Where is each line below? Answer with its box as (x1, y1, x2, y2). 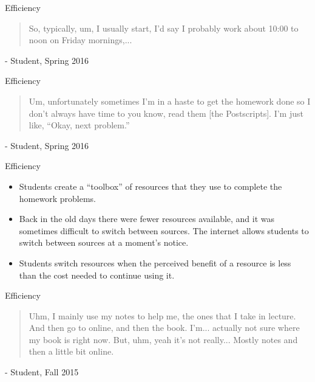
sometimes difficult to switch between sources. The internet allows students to (19, 224, 309, 237)
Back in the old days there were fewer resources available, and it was (19, 212, 275, 225)
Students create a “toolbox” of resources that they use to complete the (19, 179, 282, 192)
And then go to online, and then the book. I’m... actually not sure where (29, 321, 300, 334)
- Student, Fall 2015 (5, 366, 79, 378)
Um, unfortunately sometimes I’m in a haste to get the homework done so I (29, 94, 311, 107)
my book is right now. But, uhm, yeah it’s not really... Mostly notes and (29, 333, 298, 346)
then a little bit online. (29, 345, 114, 358)
